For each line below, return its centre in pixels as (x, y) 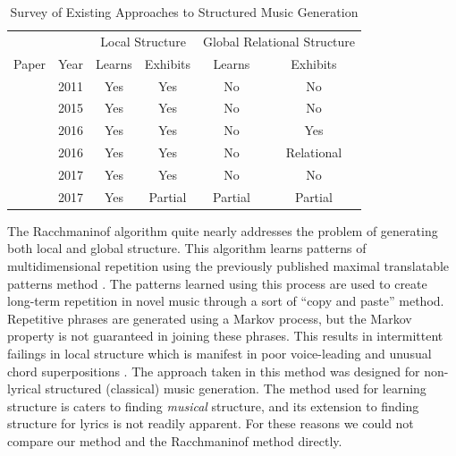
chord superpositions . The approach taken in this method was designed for (214, 371)
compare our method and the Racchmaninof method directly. (175, 440)
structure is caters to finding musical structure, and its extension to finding (213, 405)
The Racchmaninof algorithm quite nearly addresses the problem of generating (223, 230)
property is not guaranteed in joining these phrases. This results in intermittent (225, 336)
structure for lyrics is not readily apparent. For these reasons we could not (211, 423)
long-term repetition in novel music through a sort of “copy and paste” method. (226, 301)
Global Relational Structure (279, 41)
